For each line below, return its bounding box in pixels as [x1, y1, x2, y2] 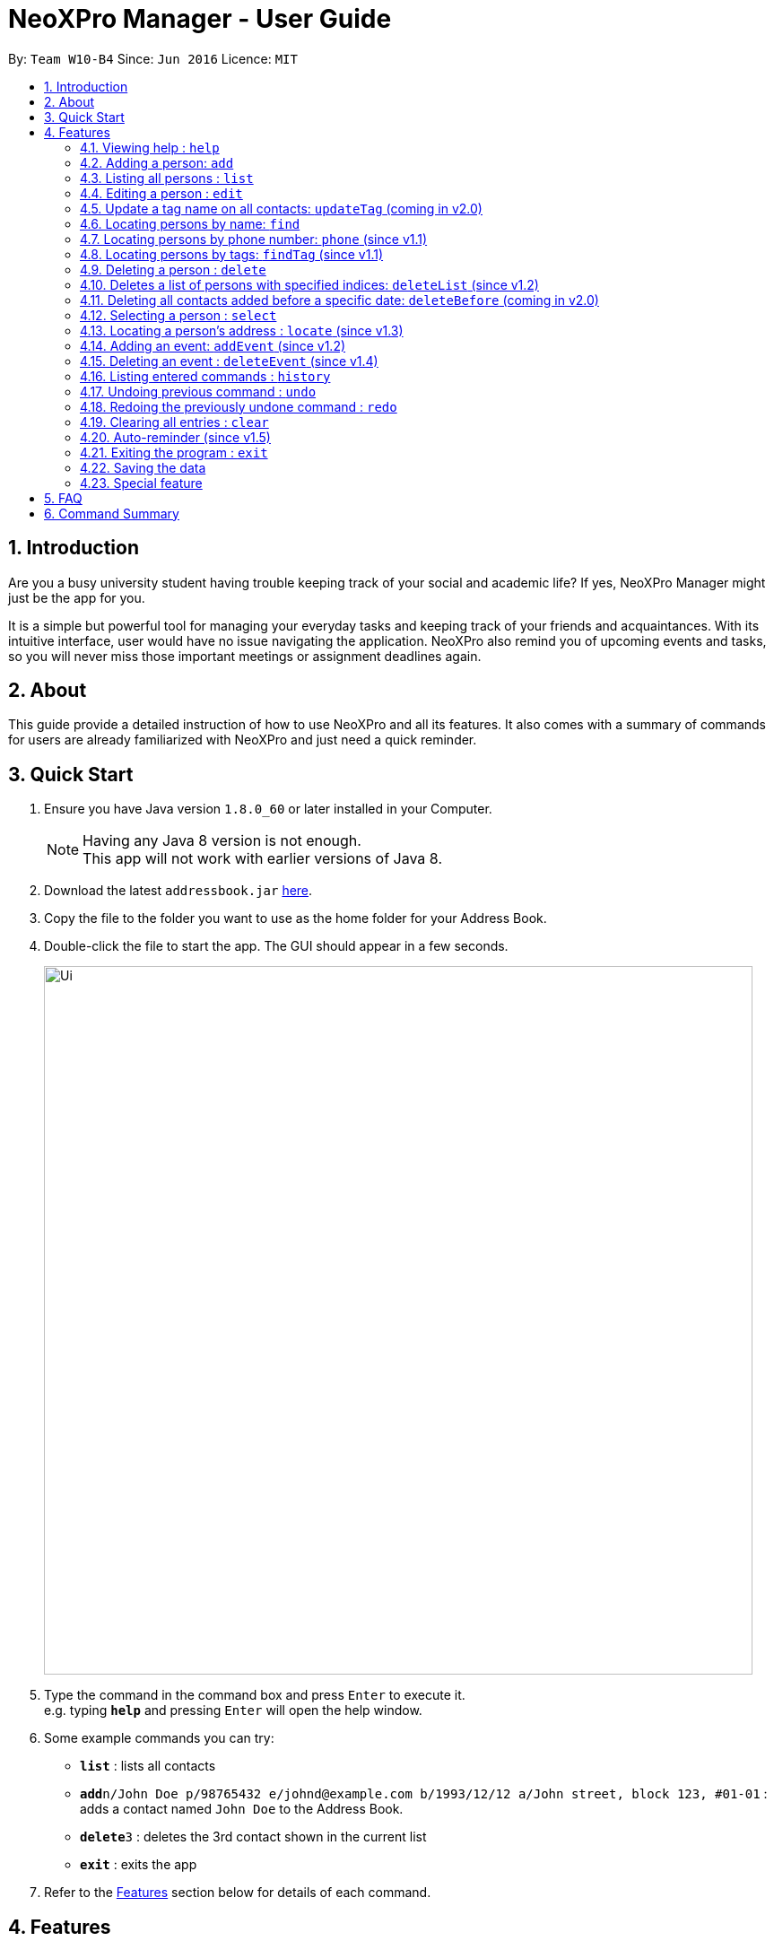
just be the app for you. [8, 589, 145, 605]
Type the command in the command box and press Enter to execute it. [44, 1687, 465, 1703]
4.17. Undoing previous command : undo [80, 383, 317, 399]
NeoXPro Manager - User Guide [8, 4, 392, 34]
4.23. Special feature [80, 474, 203, 491]
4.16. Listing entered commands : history [80, 368, 331, 384]
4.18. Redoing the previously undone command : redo [80, 398, 397, 414]
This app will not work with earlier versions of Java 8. [83, 849, 442, 868]
